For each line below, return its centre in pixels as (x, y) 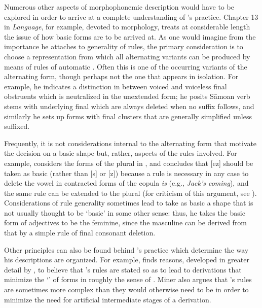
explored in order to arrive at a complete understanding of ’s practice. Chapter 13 (131, 16)
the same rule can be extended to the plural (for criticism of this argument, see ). (130, 193)
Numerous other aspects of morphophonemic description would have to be (119, 7)
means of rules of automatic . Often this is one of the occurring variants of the (126, 66)
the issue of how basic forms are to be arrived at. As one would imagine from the (130, 36)
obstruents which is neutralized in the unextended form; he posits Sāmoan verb (127, 96)
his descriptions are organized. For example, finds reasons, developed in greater (127, 260)
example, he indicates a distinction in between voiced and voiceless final (116, 86)
